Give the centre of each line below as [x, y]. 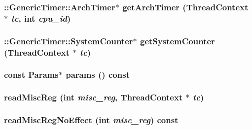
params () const [98, 75]
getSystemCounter [178, 41]
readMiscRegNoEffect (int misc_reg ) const [91, 120]
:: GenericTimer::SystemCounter [69, 41]
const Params [31, 75]
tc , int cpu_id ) [41, 18]
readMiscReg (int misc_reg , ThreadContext [93, 97]
